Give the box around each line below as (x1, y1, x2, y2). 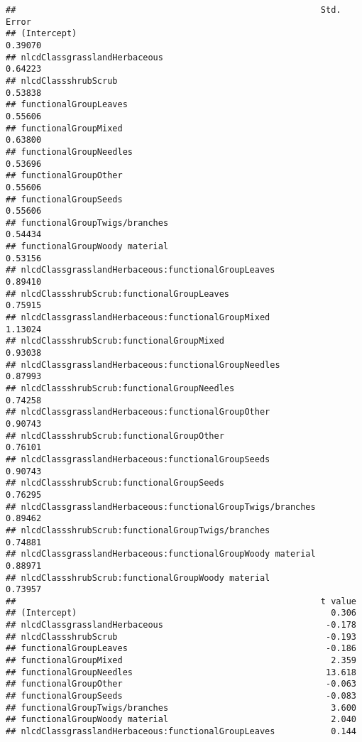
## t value (6, 596, 356, 606)
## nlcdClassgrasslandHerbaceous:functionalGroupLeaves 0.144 (6, 726, 356, 737)
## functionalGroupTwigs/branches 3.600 (6, 702, 356, 713)
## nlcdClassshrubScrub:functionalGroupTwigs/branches (6, 525, 270, 535)
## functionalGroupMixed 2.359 (6, 655, 356, 666)
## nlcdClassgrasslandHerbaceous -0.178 (6, 620, 356, 631)
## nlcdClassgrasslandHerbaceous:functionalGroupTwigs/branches (6, 501, 316, 512)
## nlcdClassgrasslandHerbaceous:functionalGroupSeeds (6, 454, 270, 464)
